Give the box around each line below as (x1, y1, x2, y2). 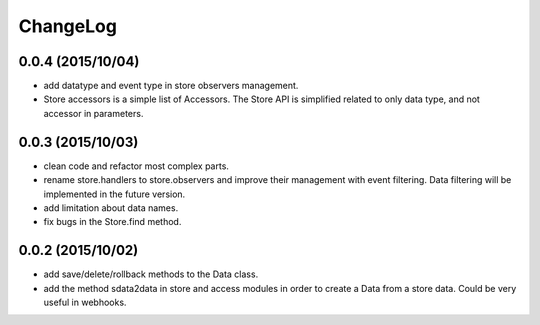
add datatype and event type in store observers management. (43, 80, 299, 92)
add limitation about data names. (43, 201, 179, 214)
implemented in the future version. (43, 188, 186, 200)
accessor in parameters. (43, 107, 144, 119)
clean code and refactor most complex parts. (43, 160, 230, 172)
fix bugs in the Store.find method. (43, 216, 182, 228)
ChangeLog (18, 15, 117, 37)
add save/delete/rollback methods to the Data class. (43, 268, 259, 280)
